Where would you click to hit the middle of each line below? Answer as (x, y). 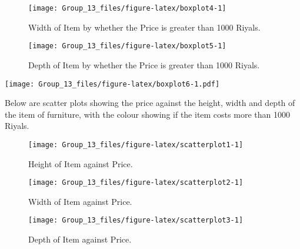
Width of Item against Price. (80, 201)
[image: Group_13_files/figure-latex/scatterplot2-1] (136, 183)
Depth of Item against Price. (80, 239)
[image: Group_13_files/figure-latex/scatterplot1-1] (136, 145)
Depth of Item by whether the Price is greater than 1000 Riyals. (144, 64)
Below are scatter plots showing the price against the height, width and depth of (150, 103)
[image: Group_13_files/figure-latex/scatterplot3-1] (136, 220)
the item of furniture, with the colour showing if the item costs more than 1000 (147, 114)
